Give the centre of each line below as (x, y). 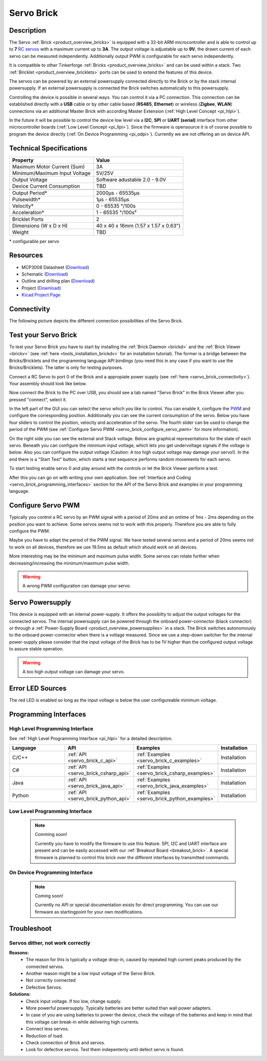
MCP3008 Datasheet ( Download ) (55, 267)
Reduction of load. (45, 1036)
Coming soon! (49, 896)
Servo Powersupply (40, 603)
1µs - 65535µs (113, 199)
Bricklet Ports (28, 219)
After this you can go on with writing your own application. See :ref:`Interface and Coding (100, 477)
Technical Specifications (48, 148)
